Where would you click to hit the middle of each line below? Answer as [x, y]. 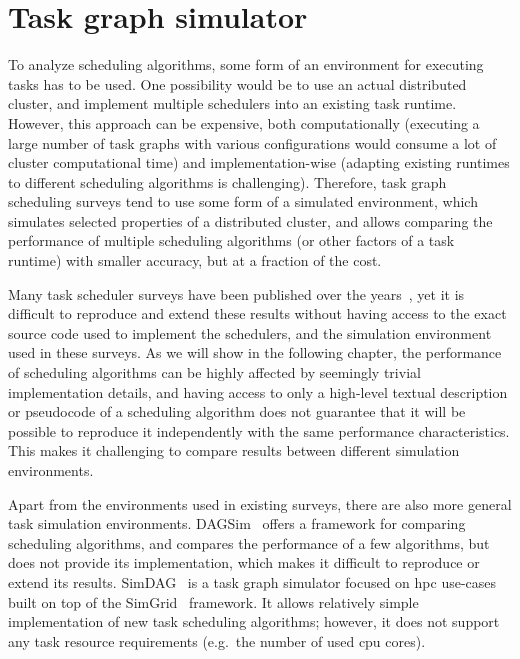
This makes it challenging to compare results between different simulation [234, 450]
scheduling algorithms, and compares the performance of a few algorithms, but [249, 542]
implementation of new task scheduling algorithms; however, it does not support [254, 621]
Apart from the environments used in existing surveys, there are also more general [260, 503]
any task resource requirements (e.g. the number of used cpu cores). [217, 640]
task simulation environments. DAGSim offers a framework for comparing [237, 523]
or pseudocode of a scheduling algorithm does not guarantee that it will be [237, 411]
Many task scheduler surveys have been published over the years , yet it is [236, 293]
